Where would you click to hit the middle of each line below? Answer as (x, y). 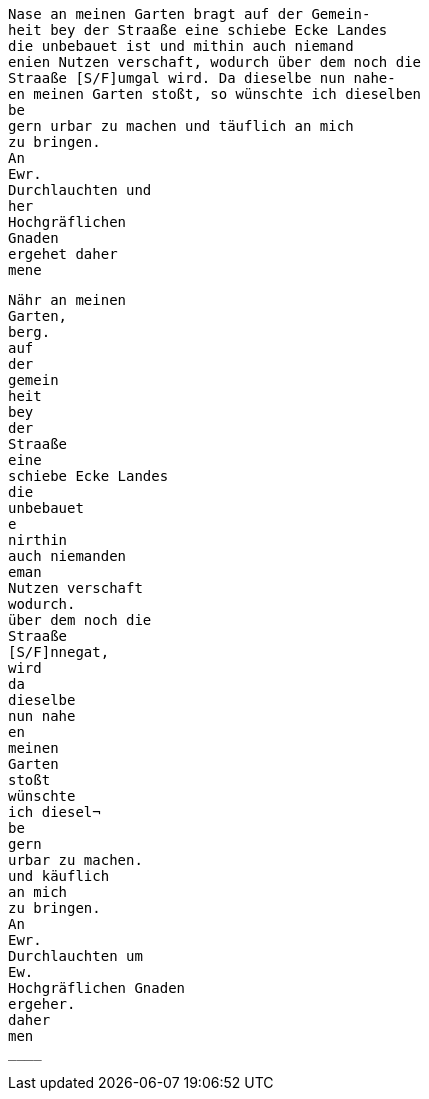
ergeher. (42, 1004)
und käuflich (59, 876)
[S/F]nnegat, (59, 652)
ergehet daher (63, 254)
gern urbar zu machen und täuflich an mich (181, 126)
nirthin (38, 540)
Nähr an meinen (67, 300)
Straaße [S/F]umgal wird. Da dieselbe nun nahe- (202, 78)
